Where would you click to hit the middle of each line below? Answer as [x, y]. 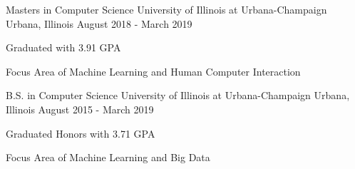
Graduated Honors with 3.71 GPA [81, 133]
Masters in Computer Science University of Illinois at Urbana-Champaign [166, 9]
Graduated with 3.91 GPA [63, 47]
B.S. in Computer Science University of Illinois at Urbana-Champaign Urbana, [178, 95]
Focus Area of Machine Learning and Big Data [108, 157]
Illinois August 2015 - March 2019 [80, 109]
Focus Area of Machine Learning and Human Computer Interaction [153, 71]
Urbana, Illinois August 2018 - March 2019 [99, 23]
